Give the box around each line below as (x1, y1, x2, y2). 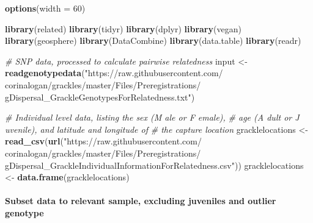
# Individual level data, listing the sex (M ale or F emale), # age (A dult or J (5, 111, 300, 124)
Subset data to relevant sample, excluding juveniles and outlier (5, 194, 276, 207)
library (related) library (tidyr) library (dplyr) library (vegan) (5, 22, 241, 35)
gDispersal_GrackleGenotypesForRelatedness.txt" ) (5, 90, 195, 103)
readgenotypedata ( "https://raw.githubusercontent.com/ (5, 66, 223, 79)
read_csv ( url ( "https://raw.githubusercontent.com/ (5, 135, 202, 147)
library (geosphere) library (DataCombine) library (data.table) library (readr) (5, 34, 301, 47)
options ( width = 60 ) (5, 2, 86, 14)
